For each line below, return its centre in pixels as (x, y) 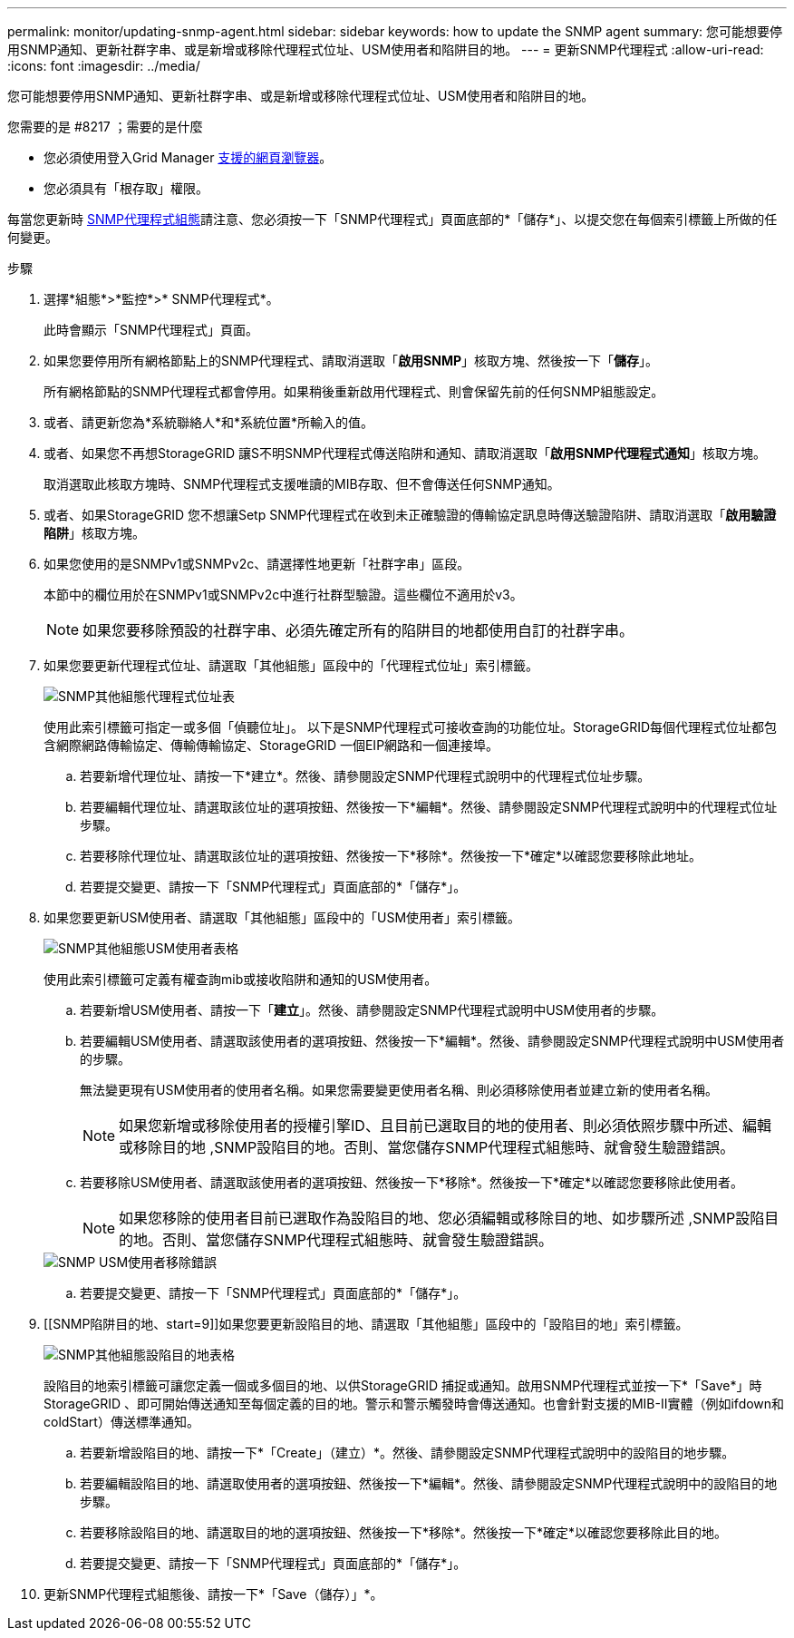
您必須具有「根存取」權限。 (126, 188)
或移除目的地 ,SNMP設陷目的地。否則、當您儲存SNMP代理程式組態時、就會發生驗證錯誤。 (427, 1147)
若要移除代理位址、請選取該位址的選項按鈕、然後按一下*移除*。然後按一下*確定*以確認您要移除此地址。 (391, 856)
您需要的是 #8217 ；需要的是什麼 (105, 127)
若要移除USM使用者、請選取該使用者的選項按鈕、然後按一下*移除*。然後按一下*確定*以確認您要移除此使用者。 (412, 1182)
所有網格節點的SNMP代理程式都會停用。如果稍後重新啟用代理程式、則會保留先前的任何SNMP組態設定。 (354, 391)
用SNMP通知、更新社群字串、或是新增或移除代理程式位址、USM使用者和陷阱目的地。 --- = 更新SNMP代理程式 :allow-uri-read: (386, 49)
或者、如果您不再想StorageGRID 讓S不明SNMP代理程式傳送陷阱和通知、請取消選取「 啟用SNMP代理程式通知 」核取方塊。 (405, 453)
